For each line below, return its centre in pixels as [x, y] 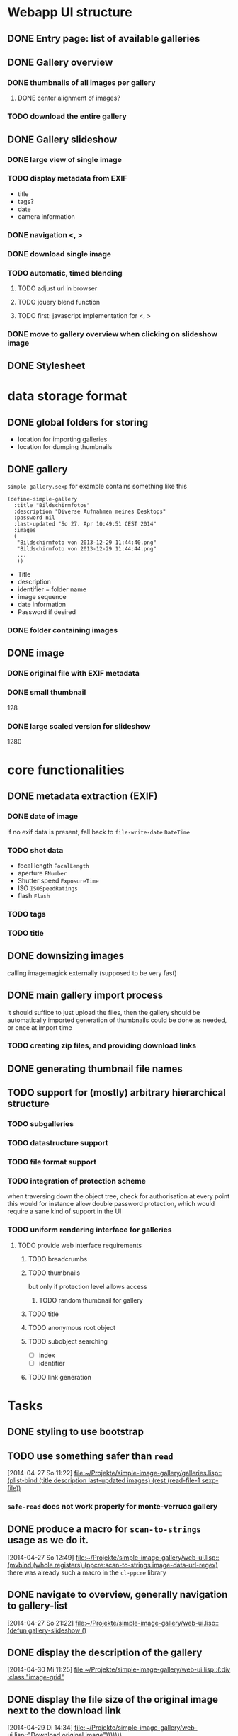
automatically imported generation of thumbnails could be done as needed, [117, 1020]
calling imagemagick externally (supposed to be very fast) [92, 973]
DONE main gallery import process [85, 995]
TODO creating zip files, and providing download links [102, 1045]
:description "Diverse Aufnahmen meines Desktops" [90, 512]
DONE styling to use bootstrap [75, 1432]
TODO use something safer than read [90, 1456]
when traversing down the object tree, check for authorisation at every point [119, 1196]
